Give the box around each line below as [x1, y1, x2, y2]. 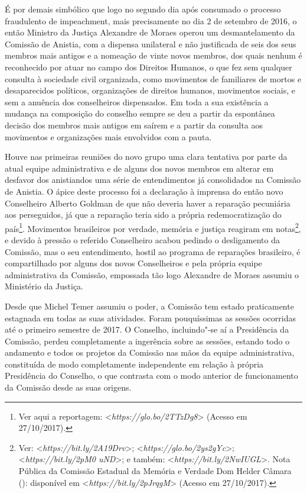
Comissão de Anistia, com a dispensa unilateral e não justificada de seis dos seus [5, 37, 296, 50]
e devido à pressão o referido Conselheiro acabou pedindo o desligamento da [5, 233, 280, 246]
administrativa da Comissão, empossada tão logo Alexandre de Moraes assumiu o [5, 268, 299, 281]
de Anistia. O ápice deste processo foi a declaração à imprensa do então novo [5, 185, 283, 197]
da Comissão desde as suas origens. [5, 381, 132, 394]
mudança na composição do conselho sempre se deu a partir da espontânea [5, 107, 275, 120]
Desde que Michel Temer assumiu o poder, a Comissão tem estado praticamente [5, 299, 294, 312]
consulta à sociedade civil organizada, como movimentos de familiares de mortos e [5, 72, 302, 85]
